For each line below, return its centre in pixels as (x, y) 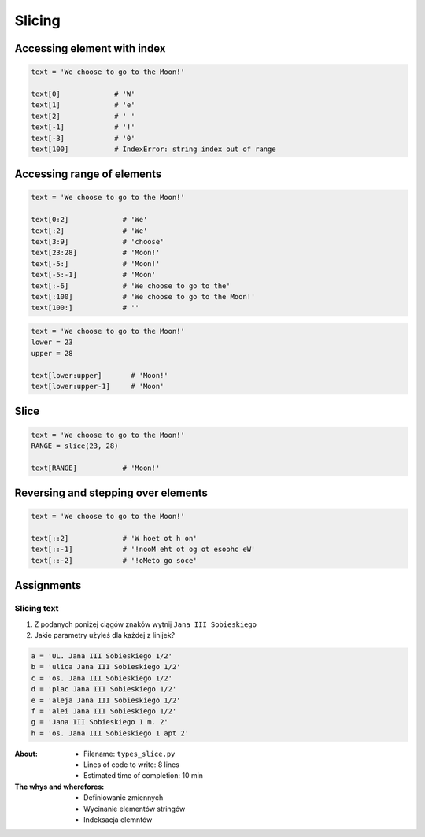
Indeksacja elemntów (118, 820)
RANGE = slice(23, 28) (75, 446)
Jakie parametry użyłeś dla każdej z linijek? (105, 635)
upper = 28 (52, 353)
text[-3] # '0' (83, 138)
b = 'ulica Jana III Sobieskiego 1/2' (106, 667)
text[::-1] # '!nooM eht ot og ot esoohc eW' (143, 550)
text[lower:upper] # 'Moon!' (100, 375)
